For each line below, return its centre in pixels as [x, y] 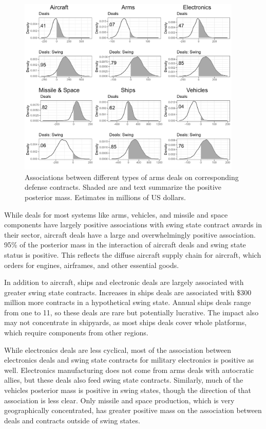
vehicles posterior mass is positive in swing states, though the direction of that [128, 390]
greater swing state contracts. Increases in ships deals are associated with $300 [128, 292]
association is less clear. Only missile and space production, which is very [119, 400]
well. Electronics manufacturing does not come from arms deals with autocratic [129, 370]
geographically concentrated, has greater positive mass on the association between [133, 410]
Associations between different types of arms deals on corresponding [132, 177]
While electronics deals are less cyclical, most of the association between [118, 350]
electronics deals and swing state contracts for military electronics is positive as [129, 360]
